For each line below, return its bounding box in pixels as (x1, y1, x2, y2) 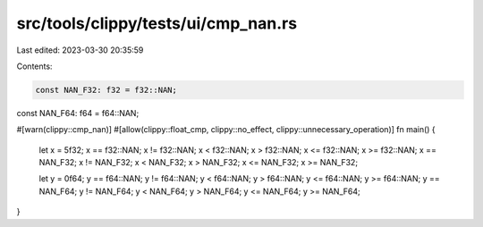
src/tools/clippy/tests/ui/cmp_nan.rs (16, 13, 298, 33)
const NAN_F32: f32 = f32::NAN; (35, 85, 178, 95)
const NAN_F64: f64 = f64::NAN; (16, 107, 140, 118)
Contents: (16, 61, 53, 71)
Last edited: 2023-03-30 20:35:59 (16, 45, 144, 55)
